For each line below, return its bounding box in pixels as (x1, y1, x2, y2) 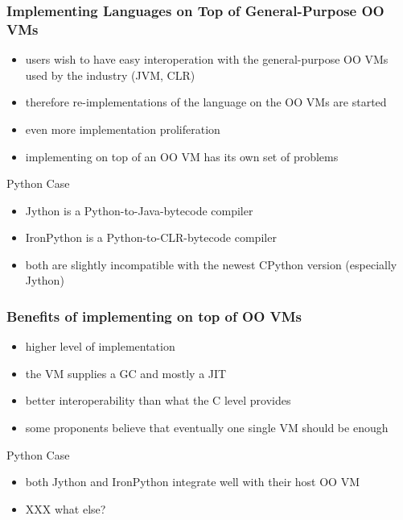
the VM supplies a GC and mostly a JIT (25, 364, 227, 381)
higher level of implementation (25, 338, 175, 355)
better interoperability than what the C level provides (25, 392, 291, 409)
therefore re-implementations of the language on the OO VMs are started (25, 94, 387, 110)
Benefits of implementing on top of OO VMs (6, 306, 302, 326)
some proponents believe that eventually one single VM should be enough (25, 419, 389, 436)
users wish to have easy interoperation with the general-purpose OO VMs (25, 51, 389, 68)
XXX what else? (25, 500, 106, 517)
